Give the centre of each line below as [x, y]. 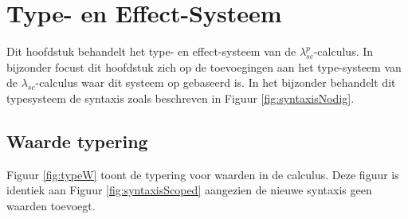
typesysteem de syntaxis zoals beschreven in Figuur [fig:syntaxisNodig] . [180, 98]
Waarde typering [77, 141]
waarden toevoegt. [51, 205]
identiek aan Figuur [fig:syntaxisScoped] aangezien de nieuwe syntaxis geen [189, 190]
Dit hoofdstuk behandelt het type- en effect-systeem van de [151, 51]
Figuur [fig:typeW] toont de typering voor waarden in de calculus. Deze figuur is [203, 174]
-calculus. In [343, 51]
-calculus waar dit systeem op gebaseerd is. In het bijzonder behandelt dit [216, 82]
